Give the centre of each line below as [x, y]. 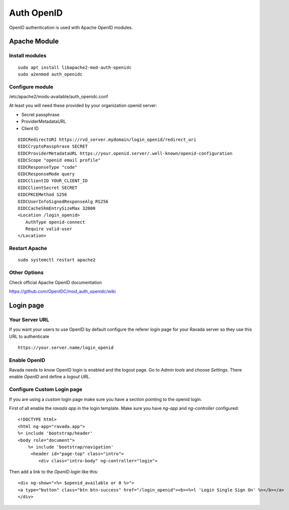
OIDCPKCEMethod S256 [42, 195]
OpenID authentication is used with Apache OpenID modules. [71, 27]
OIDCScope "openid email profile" [59, 160]
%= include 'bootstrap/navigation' [71, 447]
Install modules [28, 55]
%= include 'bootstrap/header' [55, 433]
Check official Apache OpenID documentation [55, 282]
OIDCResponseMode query [46, 174]
